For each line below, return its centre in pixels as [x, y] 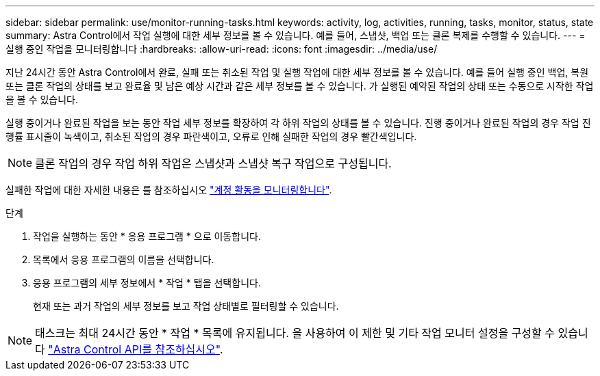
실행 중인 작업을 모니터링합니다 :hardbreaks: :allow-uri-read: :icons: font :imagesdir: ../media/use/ [222, 49]
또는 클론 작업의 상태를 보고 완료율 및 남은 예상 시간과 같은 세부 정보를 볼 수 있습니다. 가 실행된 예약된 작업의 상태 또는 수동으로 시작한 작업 [300, 86]
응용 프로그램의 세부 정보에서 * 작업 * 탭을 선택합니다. [147, 283]
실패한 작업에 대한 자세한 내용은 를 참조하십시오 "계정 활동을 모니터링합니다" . [169, 190]
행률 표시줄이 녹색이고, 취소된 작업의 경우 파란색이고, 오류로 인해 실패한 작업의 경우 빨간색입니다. [211, 136]
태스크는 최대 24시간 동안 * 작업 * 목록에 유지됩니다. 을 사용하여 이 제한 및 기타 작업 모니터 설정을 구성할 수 [295, 333]
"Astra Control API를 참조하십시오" [134, 349]
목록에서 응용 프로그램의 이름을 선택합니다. [124, 259]
